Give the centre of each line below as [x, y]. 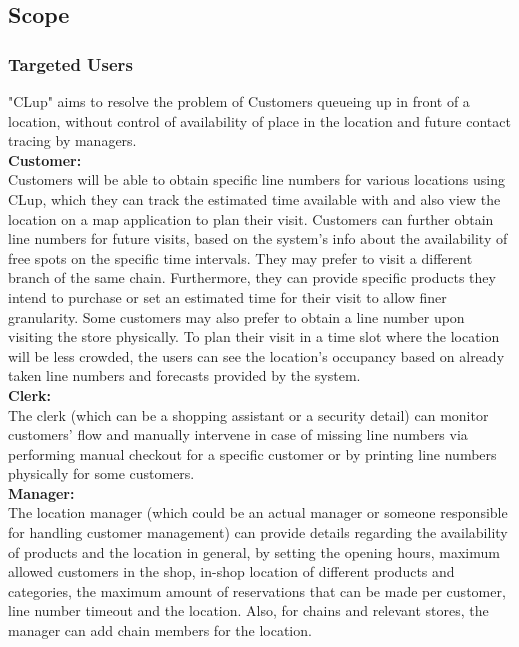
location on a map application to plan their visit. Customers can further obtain [251, 218]
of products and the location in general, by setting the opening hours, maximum [254, 551]
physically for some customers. [101, 473]
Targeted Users [70, 63]
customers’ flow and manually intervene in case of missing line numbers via [238, 434]
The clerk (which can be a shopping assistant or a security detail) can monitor [248, 414]
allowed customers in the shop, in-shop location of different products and [231, 571]
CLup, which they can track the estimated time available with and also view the [254, 198]
